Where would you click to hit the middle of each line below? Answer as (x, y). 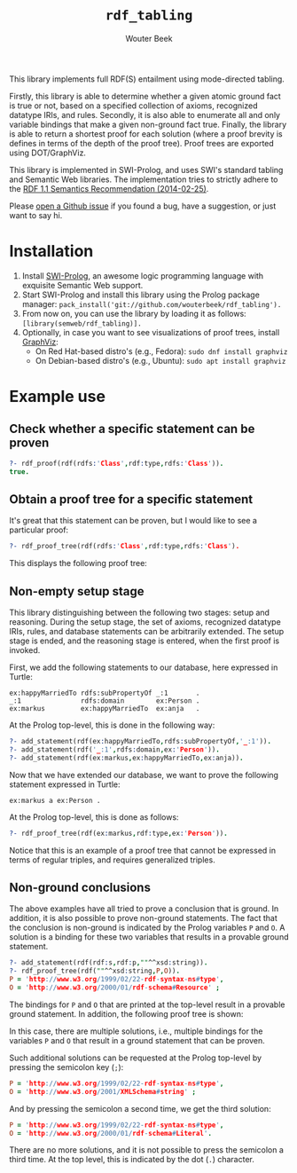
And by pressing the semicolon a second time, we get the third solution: (141, 1108)
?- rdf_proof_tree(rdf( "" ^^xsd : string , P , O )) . (94, 971)
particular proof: (39, 530)
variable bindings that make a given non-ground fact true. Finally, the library (148, 124)
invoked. (25, 650)
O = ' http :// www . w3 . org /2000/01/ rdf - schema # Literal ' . (111, 1133)
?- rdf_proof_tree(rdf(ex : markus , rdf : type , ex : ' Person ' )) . (118, 833)
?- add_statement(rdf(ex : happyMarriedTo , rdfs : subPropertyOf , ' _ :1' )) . (141, 742)
